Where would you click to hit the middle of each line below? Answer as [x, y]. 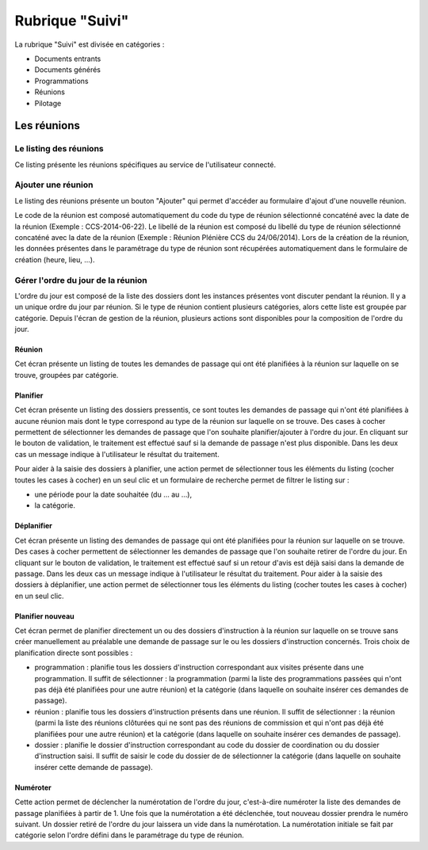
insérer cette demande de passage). [94, 767]
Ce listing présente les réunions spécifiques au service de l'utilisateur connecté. [145, 164]
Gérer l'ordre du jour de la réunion [81, 280]
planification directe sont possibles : [74, 653]
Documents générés [68, 70]
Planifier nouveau [44, 616]
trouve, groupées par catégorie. [67, 375]
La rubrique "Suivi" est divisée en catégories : [90, 44]
